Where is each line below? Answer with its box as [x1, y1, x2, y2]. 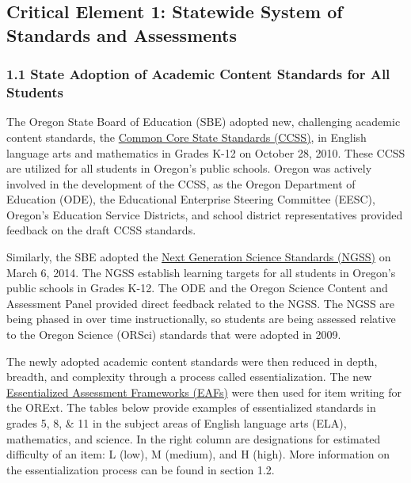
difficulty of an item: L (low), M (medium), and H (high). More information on [6, 446, 390, 462]
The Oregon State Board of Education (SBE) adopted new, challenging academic [6, 113, 401, 130]
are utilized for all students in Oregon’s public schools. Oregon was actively [6, 160, 372, 177]
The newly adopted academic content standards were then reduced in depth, [6, 352, 378, 369]
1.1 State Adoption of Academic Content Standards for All [6, 64, 390, 84]
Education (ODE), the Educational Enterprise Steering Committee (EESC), [6, 191, 375, 207]
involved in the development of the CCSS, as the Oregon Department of [6, 175, 356, 192]
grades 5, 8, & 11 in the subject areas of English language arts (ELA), [6, 415, 347, 431]
